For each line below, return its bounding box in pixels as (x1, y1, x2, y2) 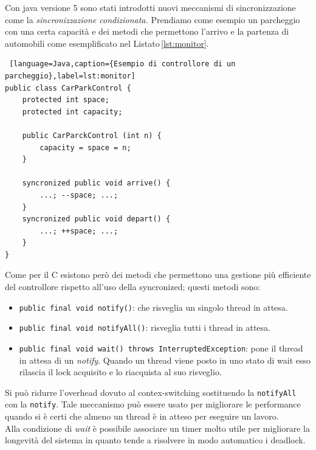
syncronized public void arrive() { (22, 179, 171, 188)
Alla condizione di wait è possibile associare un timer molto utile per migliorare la (5, 421, 310, 434)
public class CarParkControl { (5, 83, 131, 92)
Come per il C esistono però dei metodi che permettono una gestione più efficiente (5, 268, 311, 281)
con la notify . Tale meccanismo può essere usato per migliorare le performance (5, 398, 301, 410)
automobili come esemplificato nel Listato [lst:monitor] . (5, 36, 209, 49)
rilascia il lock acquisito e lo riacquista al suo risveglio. (19, 365, 222, 378)
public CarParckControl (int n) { (22, 131, 162, 140)
